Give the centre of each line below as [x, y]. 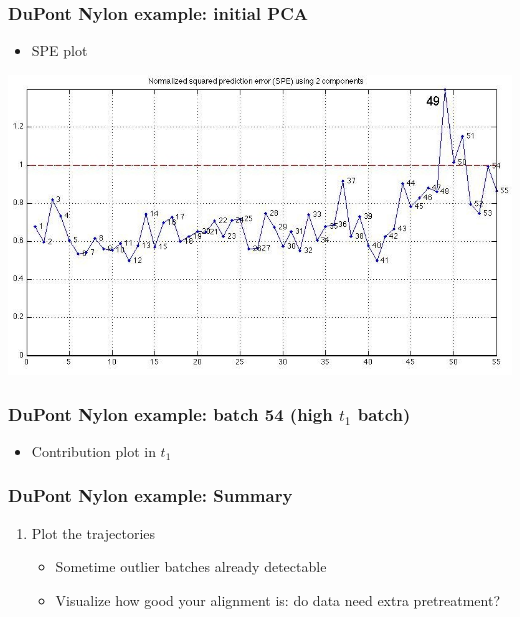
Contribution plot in [93, 450]
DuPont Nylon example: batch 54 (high [170, 413]
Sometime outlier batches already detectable [191, 566]
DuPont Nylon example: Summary [150, 495]
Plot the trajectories [93, 532]
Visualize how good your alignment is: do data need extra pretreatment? [278, 599]
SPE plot [59, 50]
